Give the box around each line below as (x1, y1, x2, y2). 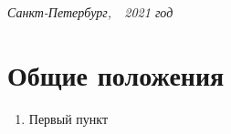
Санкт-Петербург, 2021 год (7, 3, 173, 21)
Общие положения (7, 56, 225, 93)
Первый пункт (28, 108, 109, 128)
